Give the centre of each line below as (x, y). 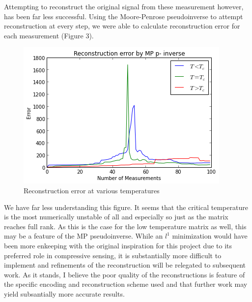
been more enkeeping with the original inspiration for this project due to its (118, 245)
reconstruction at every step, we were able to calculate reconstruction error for (122, 26)
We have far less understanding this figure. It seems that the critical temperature (126, 207)
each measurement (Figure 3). (49, 35)
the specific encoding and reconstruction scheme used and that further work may (126, 284)
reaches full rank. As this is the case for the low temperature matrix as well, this (125, 226)
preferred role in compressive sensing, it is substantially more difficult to (113, 255)
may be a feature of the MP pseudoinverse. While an (84, 236)
